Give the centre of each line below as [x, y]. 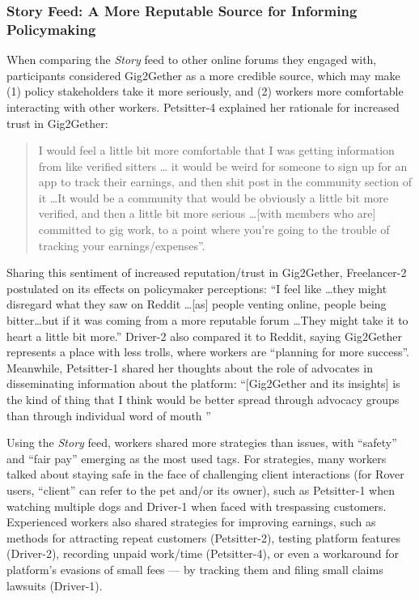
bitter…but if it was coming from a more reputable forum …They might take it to [207, 320]
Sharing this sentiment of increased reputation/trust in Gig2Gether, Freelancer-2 [207, 272]
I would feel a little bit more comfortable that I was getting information [216, 150]
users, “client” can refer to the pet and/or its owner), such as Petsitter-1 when [201, 489]
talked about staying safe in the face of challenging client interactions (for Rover [205, 474]
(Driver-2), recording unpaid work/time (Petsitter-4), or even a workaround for [203, 553]
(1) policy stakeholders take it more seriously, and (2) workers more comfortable [205, 91]
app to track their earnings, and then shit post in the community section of [225, 182]
